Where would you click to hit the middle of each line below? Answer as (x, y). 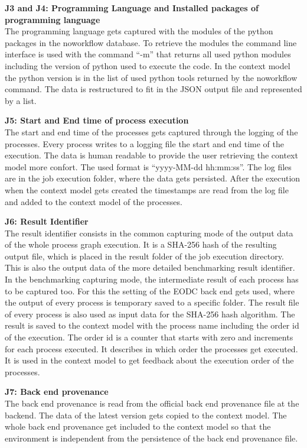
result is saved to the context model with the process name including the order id (152, 325)
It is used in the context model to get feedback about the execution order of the (149, 360)
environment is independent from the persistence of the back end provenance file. (151, 438)
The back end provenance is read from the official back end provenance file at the (152, 403)
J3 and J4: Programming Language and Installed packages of (132, 8)
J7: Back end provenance (57, 392)
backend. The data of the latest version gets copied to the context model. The (146, 415)
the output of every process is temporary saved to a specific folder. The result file (152, 302)
